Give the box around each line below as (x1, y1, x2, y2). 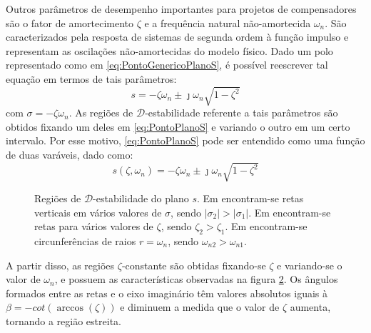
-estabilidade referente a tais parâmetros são (145, 105, 338, 120)
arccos (56, 303, 83, 314)
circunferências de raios (34, 234, 136, 249)
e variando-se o (277, 257, 342, 272)
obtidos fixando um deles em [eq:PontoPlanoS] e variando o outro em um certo (6, 119, 350, 134)
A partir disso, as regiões (6, 257, 115, 272)
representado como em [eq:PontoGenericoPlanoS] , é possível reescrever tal (6, 57, 328, 72)
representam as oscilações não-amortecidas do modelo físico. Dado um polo (6, 43, 333, 58)
